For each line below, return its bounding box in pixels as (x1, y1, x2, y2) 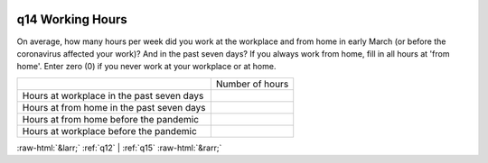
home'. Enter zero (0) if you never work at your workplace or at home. (16, 61, 277, 72)
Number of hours (215, 77, 289, 90)
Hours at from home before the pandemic (22, 113, 199, 125)
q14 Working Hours (16, 12, 128, 27)
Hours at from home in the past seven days (22, 101, 206, 113)
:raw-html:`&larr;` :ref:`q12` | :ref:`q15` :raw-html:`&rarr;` (16, 142, 222, 153)
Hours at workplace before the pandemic (22, 124, 198, 137)
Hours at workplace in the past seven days (22, 89, 204, 102)
